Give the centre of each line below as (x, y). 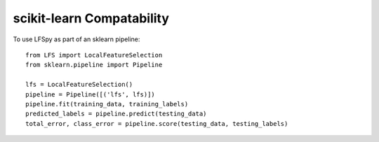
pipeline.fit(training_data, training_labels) (107, 104)
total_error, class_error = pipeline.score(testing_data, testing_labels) (157, 123)
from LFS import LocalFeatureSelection (94, 55)
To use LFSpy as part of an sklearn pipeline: (77, 39)
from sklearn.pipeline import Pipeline (94, 65)
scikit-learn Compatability (91, 18)
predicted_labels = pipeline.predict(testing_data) (116, 114)
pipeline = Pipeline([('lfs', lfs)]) (91, 94)
